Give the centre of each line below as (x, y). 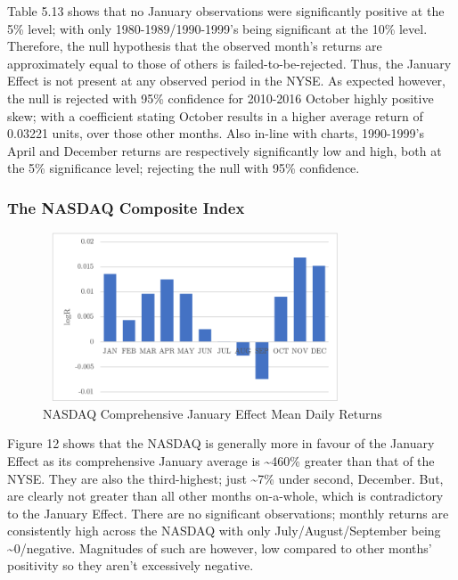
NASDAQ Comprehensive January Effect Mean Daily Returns (213, 413)
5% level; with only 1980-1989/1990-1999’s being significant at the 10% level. (217, 28)
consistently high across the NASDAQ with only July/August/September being (224, 531)
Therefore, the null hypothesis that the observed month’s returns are (195, 46)
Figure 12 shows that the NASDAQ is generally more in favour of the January (221, 443)
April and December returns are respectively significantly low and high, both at (225, 150)
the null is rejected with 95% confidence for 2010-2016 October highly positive (221, 98)
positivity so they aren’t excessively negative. (131, 565)
